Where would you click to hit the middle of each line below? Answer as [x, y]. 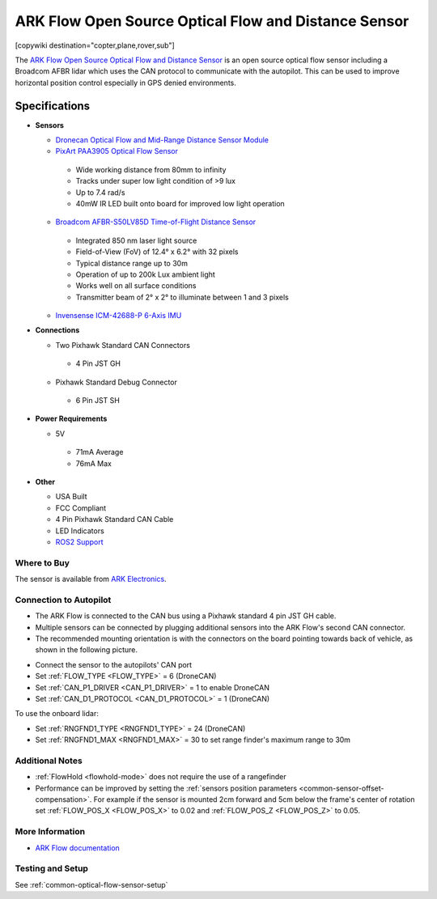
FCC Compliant [81, 508]
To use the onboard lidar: [57, 714]
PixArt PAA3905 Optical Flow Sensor [117, 151]
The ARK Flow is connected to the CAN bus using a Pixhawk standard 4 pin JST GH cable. [186, 616]
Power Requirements [71, 419]
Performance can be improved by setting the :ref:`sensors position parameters [166, 788]
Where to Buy [42, 562]
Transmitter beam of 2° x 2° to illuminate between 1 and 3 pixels [182, 297]
